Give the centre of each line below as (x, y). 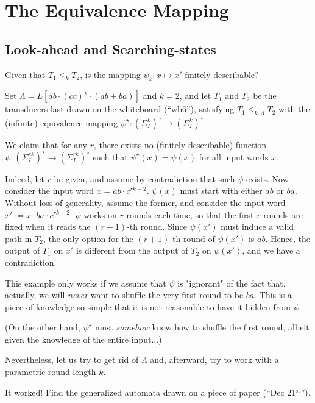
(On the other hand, (43, 327)
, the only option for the (88, 238)
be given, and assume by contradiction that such (144, 178)
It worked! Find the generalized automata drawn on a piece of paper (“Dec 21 (150, 392)
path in (19, 238)
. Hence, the (288, 238)
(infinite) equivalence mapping (62, 122)
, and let (195, 95)
